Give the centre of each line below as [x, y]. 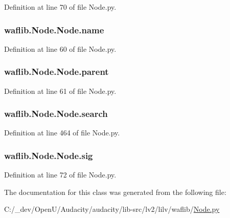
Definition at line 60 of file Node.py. [60, 48]
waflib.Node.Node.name [54, 29]
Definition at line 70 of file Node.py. [60, 7]
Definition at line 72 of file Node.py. [60, 175]
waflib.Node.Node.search [56, 114]
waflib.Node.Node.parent [56, 72]
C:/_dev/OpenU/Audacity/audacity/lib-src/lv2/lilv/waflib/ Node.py [112, 209]
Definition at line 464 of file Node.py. [62, 133]
